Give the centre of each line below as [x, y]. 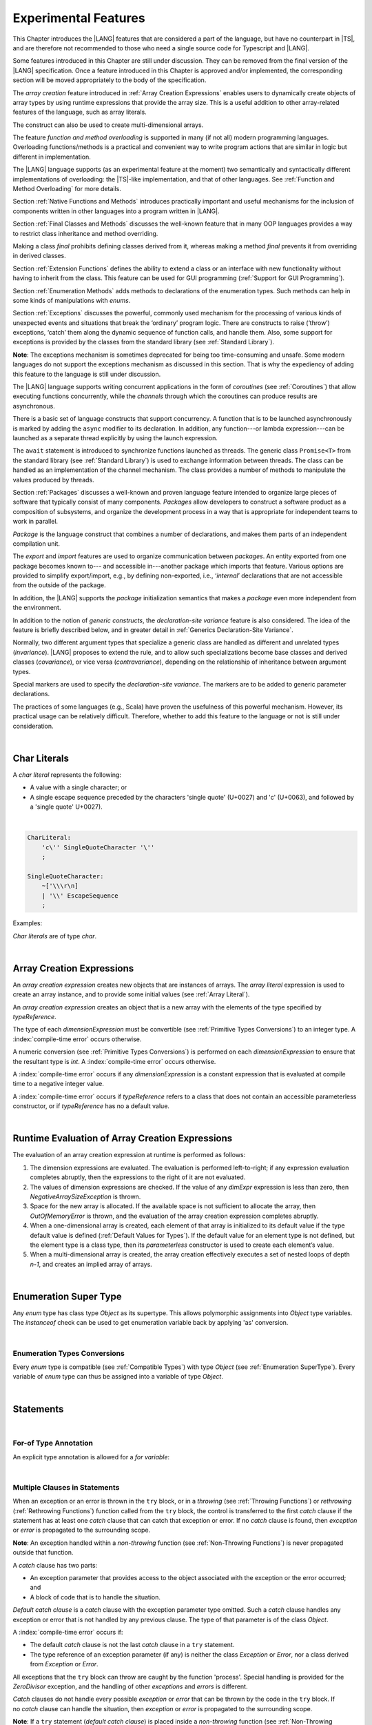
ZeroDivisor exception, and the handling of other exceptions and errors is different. [130, 1686]
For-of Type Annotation [53, 1443]
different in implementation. [52, 157]
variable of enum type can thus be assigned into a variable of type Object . [118, 1377]
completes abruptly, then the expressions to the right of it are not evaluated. [138, 1177]
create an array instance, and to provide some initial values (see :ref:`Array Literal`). [131, 994]
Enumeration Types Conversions [69, 1353]
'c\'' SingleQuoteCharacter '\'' [98, 847]
